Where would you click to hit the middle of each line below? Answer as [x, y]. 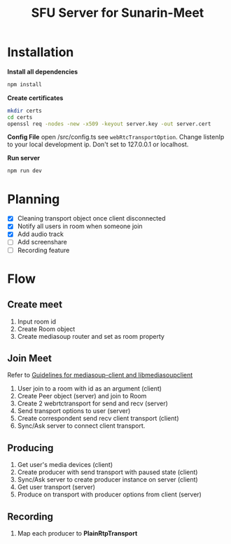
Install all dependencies [43, 71]
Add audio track [41, 234]
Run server [24, 158]
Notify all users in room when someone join [80, 226]
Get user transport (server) [56, 487]
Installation [41, 52]
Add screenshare [42, 242]
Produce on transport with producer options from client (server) [109, 494]
